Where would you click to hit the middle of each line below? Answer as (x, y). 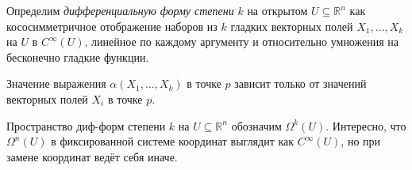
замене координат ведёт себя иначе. (92, 156)
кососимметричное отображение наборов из (112, 26)
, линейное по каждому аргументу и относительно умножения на (242, 42)
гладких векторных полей (292, 26)
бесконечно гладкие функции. (78, 57)
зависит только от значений (300, 83)
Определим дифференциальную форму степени (120, 10)
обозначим (256, 125)
